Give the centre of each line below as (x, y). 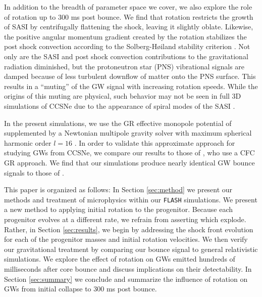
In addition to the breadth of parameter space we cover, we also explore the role (128, 7)
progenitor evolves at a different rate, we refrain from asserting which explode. (125, 219)
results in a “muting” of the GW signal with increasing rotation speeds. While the (131, 86)
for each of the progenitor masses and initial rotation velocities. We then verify (126, 239)
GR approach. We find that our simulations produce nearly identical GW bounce (129, 162)
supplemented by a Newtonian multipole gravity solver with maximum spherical (128, 133)
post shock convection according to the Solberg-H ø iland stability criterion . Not (127, 46)
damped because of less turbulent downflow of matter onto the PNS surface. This (130, 76)
